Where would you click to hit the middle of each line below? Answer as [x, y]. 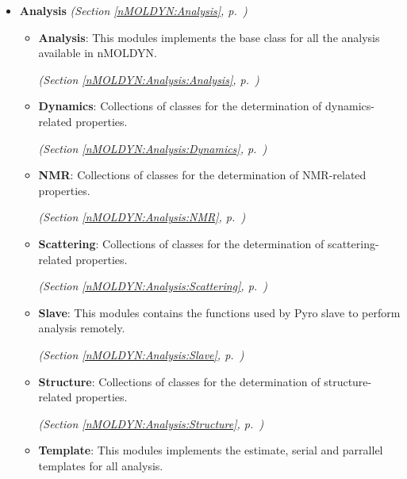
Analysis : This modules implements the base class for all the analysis [209, 37]
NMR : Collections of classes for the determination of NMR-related [202, 175]
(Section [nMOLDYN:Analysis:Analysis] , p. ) [149, 79]
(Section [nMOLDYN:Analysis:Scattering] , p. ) [153, 286]
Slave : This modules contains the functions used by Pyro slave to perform [219, 312]
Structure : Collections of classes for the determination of [179, 381]
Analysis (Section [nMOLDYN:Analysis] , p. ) [133, 10]
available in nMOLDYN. [98, 53]
